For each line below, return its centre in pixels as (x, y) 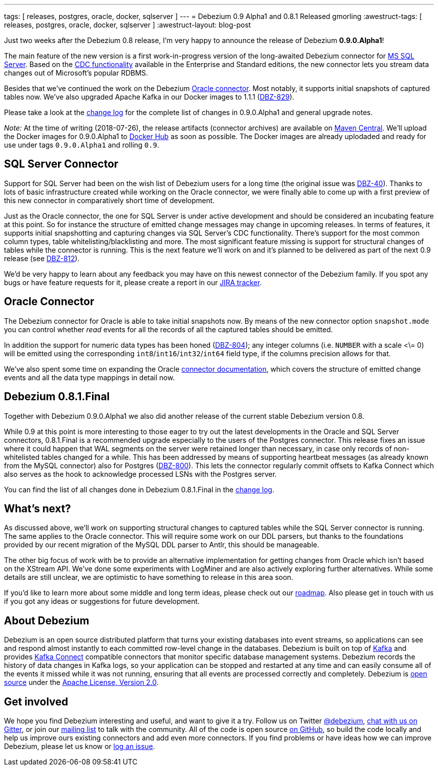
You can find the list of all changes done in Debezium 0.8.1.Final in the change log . (139, 489)
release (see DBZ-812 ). (42, 258)
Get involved (36, 701)
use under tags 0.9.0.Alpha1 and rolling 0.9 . (82, 145)
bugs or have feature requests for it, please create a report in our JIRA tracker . (133, 282)
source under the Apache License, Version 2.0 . (81, 682)
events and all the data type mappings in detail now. (89, 377)
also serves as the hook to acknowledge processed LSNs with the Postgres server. (140, 474)
